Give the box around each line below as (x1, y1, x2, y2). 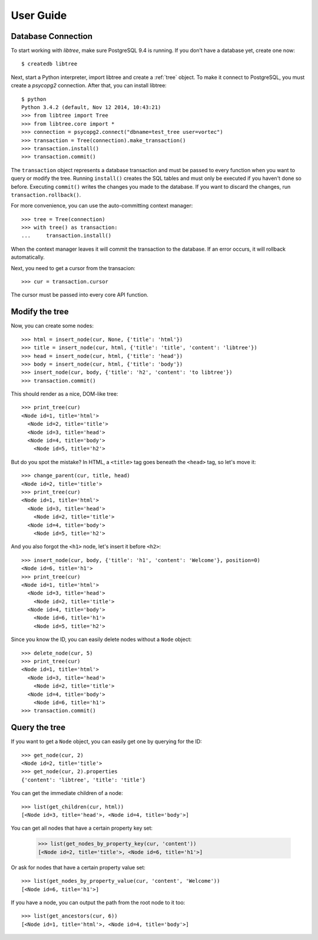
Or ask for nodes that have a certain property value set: (11, 864, 145, 871)
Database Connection (11, 31, 92, 41)
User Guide (11, 9, 67, 22)
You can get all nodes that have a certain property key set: (11, 824, 153, 831)
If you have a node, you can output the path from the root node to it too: (11, 899, 185, 906)
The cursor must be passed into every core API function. (11, 291, 148, 298)
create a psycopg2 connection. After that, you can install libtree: (11, 82, 167, 89)
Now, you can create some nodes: (11, 322, 94, 330)
